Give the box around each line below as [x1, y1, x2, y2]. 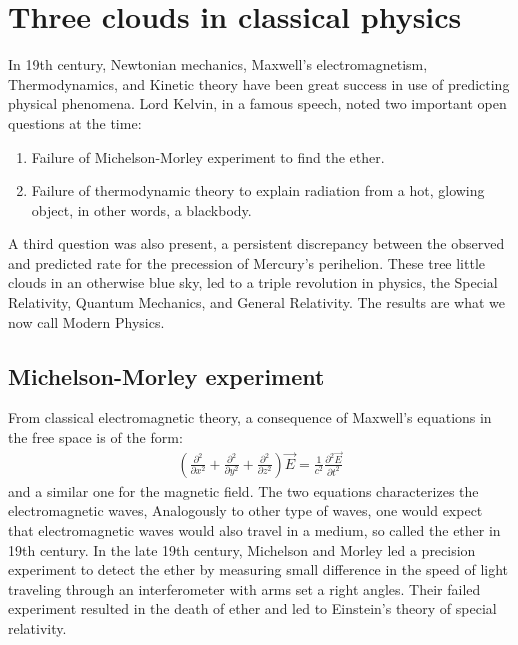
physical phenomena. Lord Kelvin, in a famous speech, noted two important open [8, 93, 507, 114]
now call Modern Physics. [8, 311, 165, 332]
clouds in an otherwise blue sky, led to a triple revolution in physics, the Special [8, 272, 498, 293]
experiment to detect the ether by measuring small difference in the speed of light [8, 559, 509, 580]
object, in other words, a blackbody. [31, 199, 252, 220]
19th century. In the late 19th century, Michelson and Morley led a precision [8, 539, 476, 560]
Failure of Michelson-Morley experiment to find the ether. [31, 146, 385, 167]
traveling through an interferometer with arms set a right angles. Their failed [8, 578, 481, 599]
